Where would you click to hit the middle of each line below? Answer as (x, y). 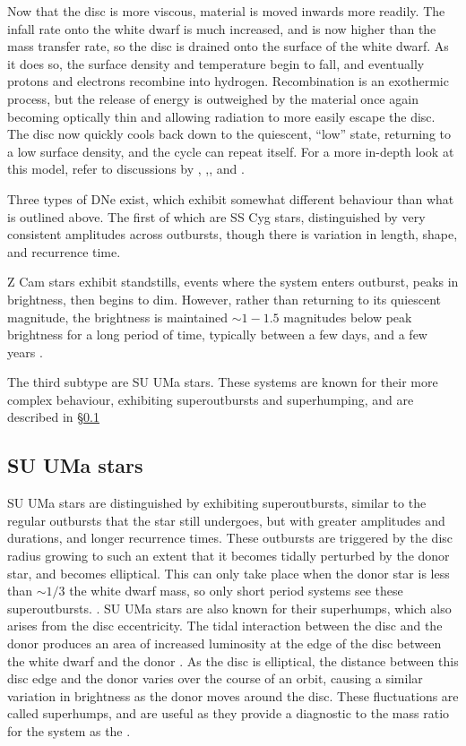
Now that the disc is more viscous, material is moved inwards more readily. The (226, 11)
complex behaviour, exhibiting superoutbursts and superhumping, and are (211, 399)
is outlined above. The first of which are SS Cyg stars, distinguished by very (216, 216)
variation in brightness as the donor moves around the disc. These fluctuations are (233, 695)
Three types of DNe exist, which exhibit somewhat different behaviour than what (231, 198)
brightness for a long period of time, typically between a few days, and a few (217, 334)
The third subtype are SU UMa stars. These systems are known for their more (223, 382)
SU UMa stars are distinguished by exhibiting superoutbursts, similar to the (217, 503)
